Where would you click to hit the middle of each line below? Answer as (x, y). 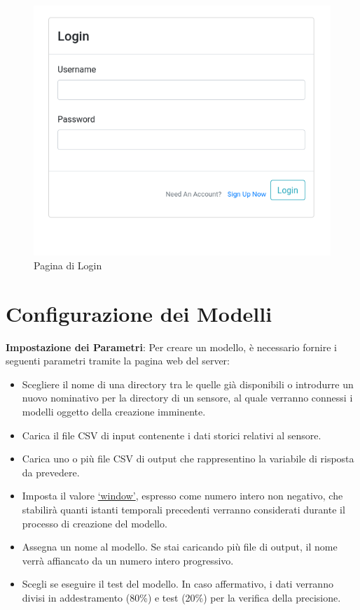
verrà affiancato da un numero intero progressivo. (128, 560)
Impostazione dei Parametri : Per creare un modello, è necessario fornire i (171, 347)
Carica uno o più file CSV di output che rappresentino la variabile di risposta (188, 459)
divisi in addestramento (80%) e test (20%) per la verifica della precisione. (181, 597)
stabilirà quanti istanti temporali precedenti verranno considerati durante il (184, 509)
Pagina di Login (68, 265)
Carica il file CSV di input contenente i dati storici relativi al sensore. (172, 435)
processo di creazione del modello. (95, 523)
